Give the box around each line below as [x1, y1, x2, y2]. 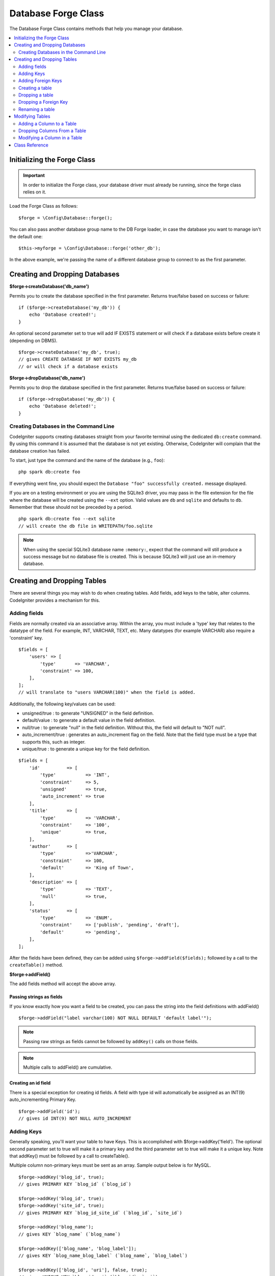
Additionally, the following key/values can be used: [9, 701, 116, 707]
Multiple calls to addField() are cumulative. [23, 1064, 113, 1070]
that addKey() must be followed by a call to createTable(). [9, 1152, 130, 1159]
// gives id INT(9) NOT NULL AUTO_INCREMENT [18, 1116, 132, 1121]
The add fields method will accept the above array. [9, 980, 117, 987]
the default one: [9, 233, 43, 239]
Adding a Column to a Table [18, 120, 77, 127]
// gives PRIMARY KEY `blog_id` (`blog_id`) [18, 1182, 132, 1187]
